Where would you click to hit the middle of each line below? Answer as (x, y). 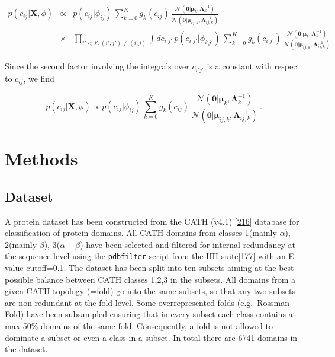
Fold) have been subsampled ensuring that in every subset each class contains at (151, 314)
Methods (41, 159)
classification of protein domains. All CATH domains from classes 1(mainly (141, 233)
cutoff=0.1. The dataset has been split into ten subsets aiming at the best (160, 268)
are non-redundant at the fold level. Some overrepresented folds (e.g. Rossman (147, 302)
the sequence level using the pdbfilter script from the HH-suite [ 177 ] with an (145, 256)
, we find (39, 78)
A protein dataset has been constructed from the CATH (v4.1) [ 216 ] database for (152, 221)
